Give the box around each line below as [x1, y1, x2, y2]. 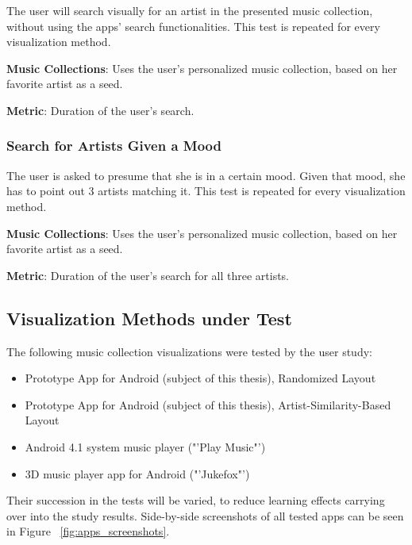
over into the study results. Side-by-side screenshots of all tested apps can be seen [6, 507, 404, 524]
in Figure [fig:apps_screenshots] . [6, 523, 170, 539]
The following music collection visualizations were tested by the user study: [6, 343, 372, 359]
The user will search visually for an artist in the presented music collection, [6, 2, 373, 18]
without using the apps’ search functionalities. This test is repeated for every [6, 17, 380, 34]
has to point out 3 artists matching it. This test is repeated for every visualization [6, 182, 406, 199]
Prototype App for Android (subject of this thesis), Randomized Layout [25, 370, 376, 386]
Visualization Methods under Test [6, 305, 292, 330]
